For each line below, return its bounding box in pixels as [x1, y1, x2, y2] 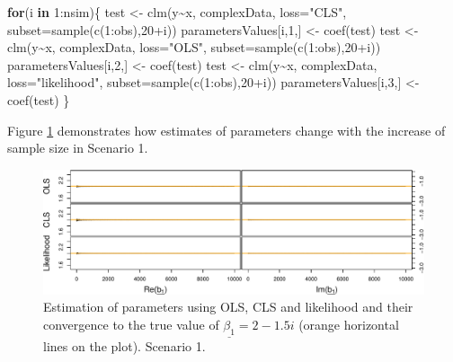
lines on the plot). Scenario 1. [43, 337, 206, 356]
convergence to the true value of [43, 315, 219, 334]
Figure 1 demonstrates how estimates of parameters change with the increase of [7, 120, 446, 139]
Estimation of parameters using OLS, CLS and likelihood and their [43, 297, 413, 316]
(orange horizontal [298, 315, 399, 334]
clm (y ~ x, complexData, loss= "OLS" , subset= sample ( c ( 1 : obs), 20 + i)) [7, 38, 381, 57]
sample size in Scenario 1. [7, 138, 148, 157]
